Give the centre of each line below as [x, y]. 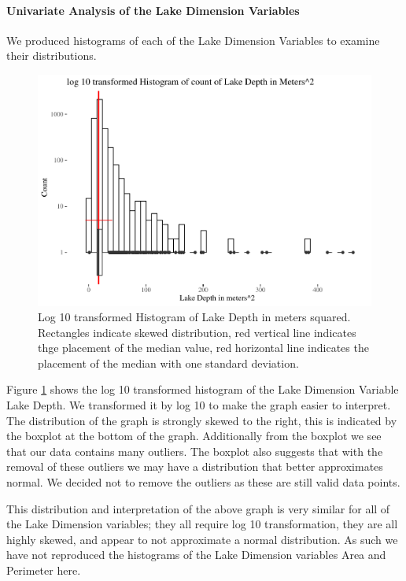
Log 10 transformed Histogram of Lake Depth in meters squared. [194, 317]
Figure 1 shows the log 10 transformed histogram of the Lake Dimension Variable [203, 389]
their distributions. [52, 56]
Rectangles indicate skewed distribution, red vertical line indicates [197, 332]
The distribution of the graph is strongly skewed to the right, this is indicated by [202, 420]
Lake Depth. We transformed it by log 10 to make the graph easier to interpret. [199, 405]
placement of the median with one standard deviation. [168, 363]
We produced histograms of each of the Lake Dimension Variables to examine [193, 40]
